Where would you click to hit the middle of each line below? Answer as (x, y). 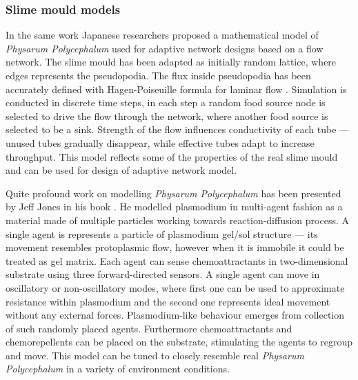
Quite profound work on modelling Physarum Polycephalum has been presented (173, 193)
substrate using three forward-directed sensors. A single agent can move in (163, 274)
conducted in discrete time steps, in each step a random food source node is (166, 102)
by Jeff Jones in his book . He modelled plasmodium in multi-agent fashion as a (174, 207)
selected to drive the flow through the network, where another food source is (167, 116)
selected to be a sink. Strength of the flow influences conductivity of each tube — (178, 129)
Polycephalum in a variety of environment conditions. (118, 369)
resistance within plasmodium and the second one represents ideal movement (168, 301)
